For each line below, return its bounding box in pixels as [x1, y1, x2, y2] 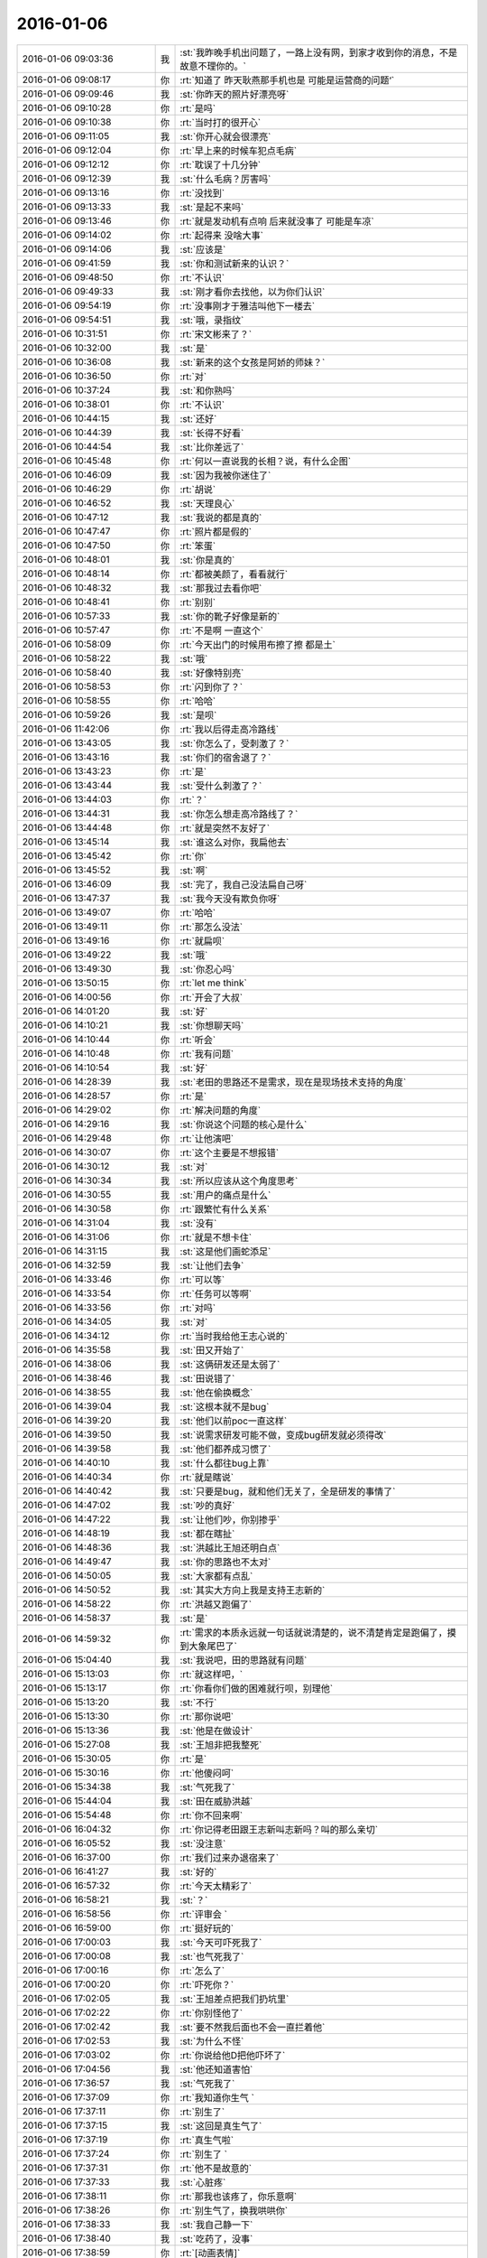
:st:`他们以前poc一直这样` [179, 1414, 288, 1427]
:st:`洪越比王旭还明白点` [179, 1541, 280, 1554]
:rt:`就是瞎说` [179, 1470, 234, 1483]
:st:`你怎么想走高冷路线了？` [179, 807, 299, 820]
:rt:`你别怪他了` [179, 2006, 243, 2019]
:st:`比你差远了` [179, 441, 244, 453]
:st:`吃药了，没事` [179, 2232, 253, 2244]
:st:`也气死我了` [179, 1950, 244, 1963]
